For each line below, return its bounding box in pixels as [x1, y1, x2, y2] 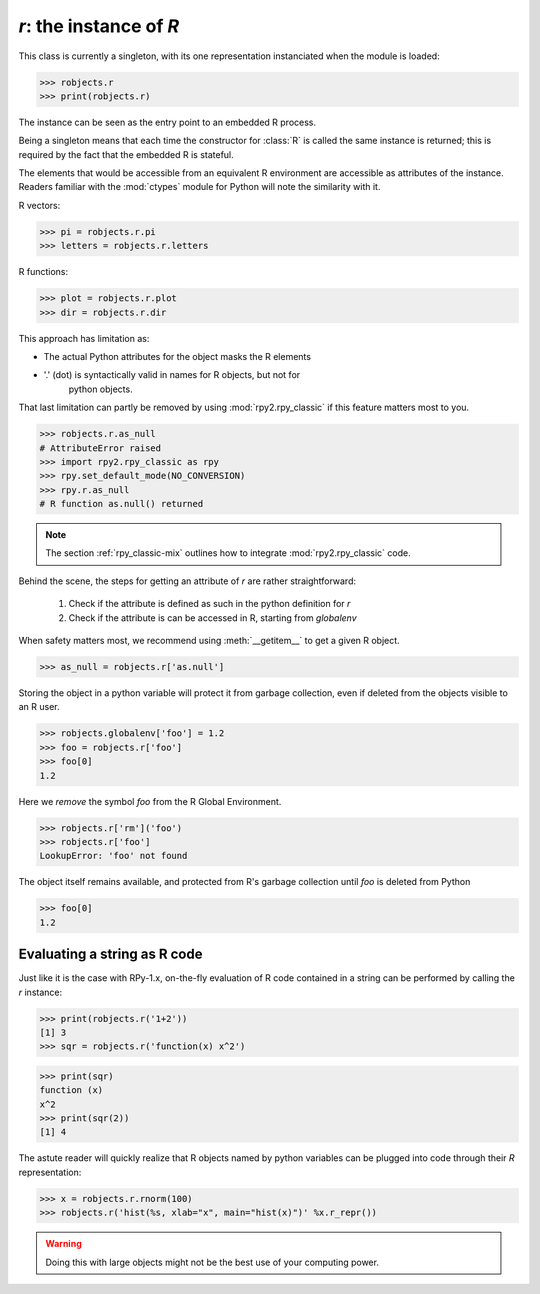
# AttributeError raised [39, 442, 162, 454]
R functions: [18, 266, 69, 278]
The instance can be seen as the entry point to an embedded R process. [18, 116, 317, 128]
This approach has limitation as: [18, 332, 150, 344]
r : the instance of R [18, 15, 180, 37]
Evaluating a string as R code [18, 946, 203, 963]
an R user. [18, 701, 60, 713]
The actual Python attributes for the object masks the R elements [43, 350, 312, 362]
